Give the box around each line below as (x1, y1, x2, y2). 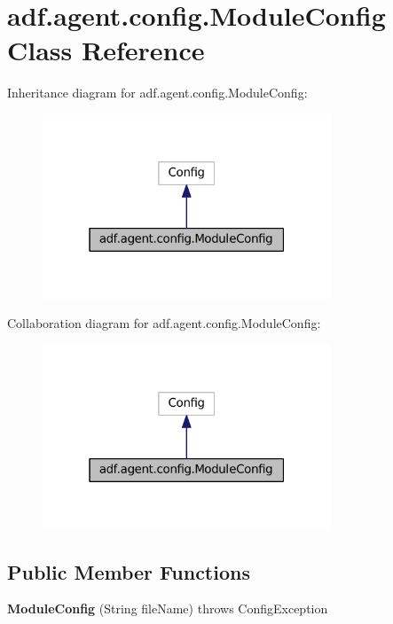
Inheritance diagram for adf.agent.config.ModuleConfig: (7, 83, 308, 102)
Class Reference (7, 32, 205, 68)
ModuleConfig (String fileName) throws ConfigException (7, 599, 328, 618)
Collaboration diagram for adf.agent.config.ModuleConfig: (7, 314, 321, 332)
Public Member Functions (7, 558, 250, 585)
